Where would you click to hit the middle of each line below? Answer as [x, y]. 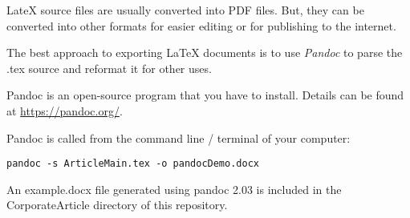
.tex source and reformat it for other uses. [109, 68]
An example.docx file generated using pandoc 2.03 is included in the [174, 189]
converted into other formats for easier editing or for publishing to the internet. [201, 25]
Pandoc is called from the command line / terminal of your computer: [179, 137]
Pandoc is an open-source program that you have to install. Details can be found [205, 95]
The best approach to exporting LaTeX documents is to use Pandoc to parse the [205, 52]
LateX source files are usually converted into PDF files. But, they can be [185, 10]
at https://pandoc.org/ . [65, 110]
